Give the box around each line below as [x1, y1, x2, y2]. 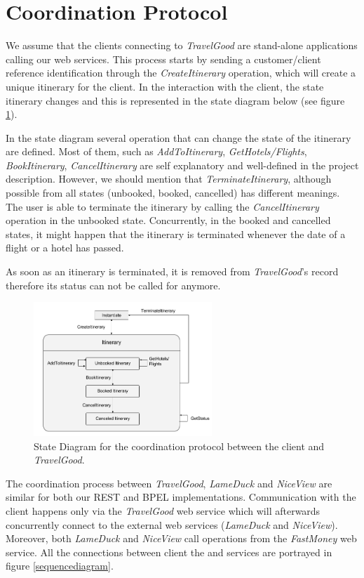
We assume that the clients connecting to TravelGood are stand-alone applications [6, 38, 358, 53]
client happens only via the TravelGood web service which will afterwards [6, 504, 321, 518]
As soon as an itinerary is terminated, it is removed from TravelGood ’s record [6, 264, 339, 279]
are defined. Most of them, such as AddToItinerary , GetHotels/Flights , [6, 144, 307, 159]
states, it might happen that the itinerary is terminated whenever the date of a [6, 226, 346, 241]
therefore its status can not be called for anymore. [6, 277, 221, 292]
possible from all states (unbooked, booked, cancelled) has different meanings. [6, 185, 340, 200]
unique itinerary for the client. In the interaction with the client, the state [6, 79, 324, 93]
